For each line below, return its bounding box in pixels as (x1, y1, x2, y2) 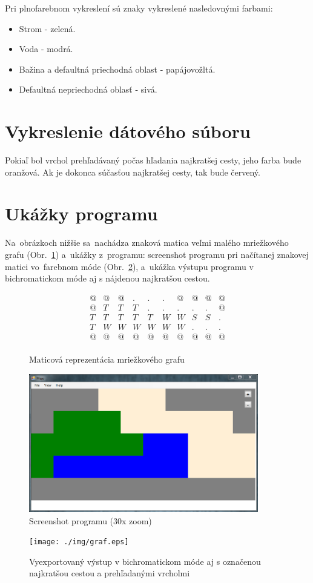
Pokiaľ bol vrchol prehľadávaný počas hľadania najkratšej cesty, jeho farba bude (5, 154, 301, 166)
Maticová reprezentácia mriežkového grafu (29, 352, 185, 365)
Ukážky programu (5, 201, 158, 226)
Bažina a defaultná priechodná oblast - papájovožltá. (19, 62, 216, 75)
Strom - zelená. (19, 22, 76, 35)
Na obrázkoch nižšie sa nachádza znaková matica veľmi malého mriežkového (5, 236, 289, 249)
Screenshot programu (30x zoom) (29, 514, 152, 527)
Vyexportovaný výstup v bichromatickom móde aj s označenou (29, 555, 261, 567)
